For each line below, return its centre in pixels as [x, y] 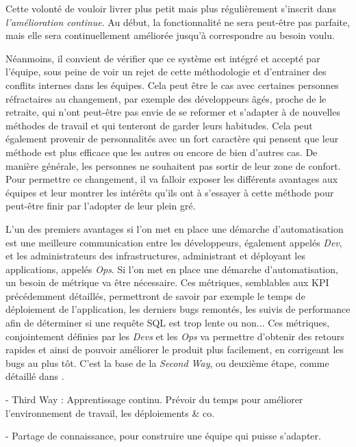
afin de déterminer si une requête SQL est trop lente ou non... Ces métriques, [168, 323]
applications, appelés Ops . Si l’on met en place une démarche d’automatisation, [172, 269]
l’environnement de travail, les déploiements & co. [110, 412]
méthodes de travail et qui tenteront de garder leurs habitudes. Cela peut [159, 125]
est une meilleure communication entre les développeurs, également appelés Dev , [174, 242]
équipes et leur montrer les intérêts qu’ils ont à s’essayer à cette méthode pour [170, 192]
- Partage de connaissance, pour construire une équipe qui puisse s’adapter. [163, 436]
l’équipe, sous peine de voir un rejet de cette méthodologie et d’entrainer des [166, 72]
